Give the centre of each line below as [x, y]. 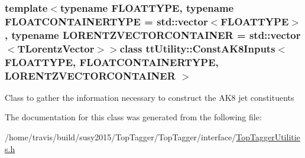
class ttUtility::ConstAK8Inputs [197, 48]
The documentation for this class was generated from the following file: [133, 117]
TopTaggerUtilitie [268, 137]
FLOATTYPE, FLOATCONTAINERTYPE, [112, 62]
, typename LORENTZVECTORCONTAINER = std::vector [153, 34]
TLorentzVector [56, 48]
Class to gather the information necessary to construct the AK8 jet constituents [150, 97]
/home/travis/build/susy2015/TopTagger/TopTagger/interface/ [121, 137]
